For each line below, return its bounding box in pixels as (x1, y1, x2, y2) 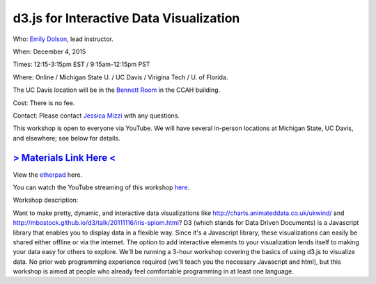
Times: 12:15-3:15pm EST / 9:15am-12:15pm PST (13, 60, 150, 69)
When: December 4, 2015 (13, 47, 86, 56)
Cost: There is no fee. (13, 98, 75, 107)
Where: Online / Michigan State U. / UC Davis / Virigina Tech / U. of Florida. (13, 73, 228, 81)
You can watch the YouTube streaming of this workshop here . (13, 183, 190, 191)
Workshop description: (13, 196, 79, 205)
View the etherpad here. (13, 171, 83, 179)
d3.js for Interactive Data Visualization (13, 10, 240, 26)
